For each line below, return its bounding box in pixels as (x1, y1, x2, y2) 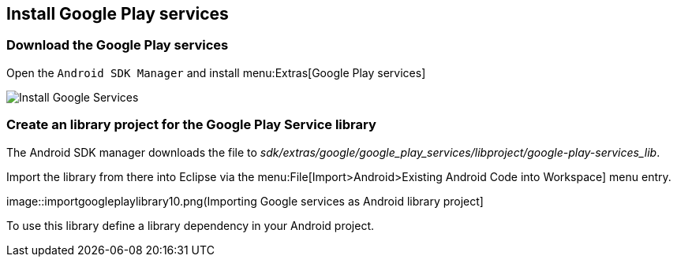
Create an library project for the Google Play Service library (6, 117, 376, 133)
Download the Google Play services (6, 37, 229, 54)
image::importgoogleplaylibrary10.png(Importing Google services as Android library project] (6, 194, 484, 208)
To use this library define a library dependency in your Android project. (6, 218, 375, 232)
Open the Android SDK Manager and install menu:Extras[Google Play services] (6, 65, 426, 80)
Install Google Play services (6, 4, 229, 24)
